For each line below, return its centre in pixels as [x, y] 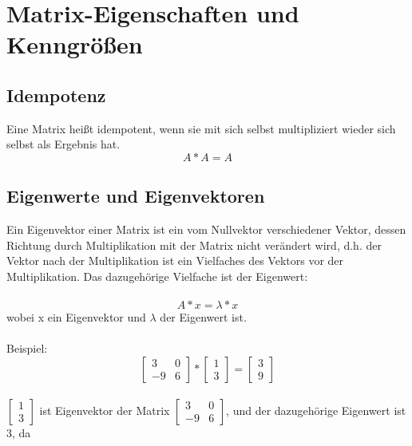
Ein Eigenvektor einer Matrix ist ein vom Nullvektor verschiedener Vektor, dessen [206, 229]
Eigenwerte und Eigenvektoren [136, 196]
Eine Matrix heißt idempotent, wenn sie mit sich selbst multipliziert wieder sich [201, 128]
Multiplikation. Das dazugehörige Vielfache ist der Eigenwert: [157, 276]
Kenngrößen [75, 44]
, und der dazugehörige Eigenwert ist [316, 410]
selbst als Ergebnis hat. [63, 144]
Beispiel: [27, 348]
